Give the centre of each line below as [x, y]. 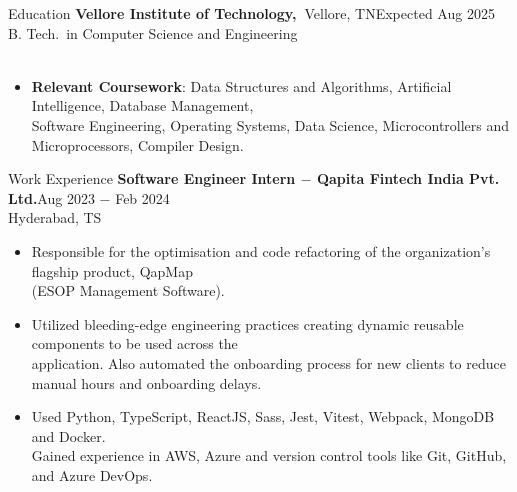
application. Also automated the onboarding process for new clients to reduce [268, 362]
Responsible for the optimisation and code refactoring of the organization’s [261, 250]
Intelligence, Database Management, [142, 105]
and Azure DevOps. [92, 474]
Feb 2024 [142, 197]
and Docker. [68, 435]
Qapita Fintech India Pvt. [408, 178]
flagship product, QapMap [112, 270]
